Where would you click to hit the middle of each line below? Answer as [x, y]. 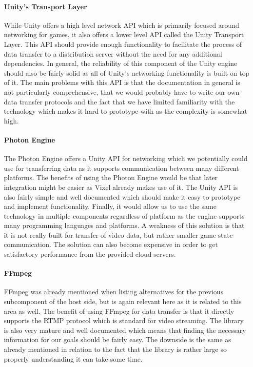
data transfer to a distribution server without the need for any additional [113, 53]
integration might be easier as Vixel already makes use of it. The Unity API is [121, 187]
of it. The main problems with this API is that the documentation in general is [122, 82]
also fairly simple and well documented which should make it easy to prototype [122, 196]
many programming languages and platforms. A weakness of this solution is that [124, 225]
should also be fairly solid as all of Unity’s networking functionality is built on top [127, 72]
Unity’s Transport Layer [46, 6]
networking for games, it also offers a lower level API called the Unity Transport [124, 34]
